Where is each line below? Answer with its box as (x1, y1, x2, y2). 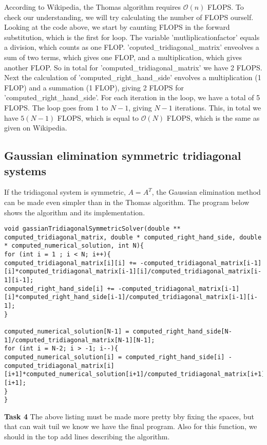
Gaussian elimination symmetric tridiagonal (4, 147, 241, 163)
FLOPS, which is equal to (57, 112, 139, 123)
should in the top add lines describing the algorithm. (4, 431, 170, 442)
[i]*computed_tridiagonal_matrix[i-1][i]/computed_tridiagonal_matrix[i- (4, 268, 262, 275)
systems (4, 162, 46, 178)
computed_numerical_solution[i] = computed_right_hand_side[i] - (4, 353, 232, 361)
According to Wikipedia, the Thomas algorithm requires (4, 2, 181, 12)
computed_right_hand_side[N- (132, 327, 232, 335)
